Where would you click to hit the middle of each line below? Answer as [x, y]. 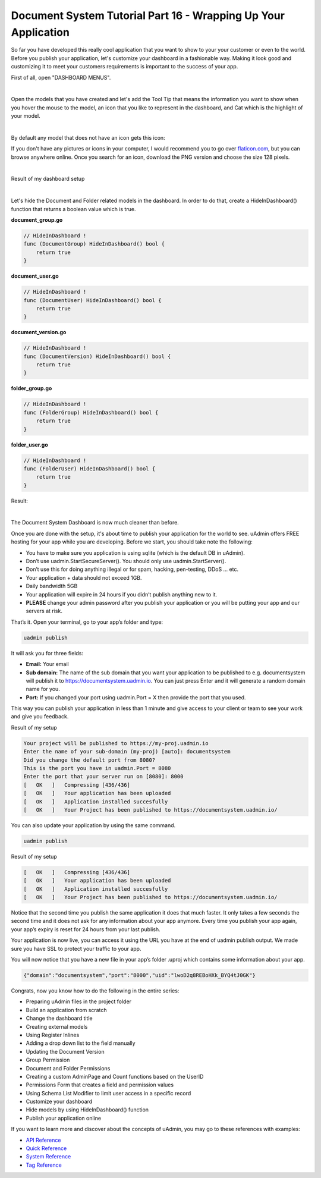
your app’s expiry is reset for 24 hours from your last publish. [86, 929]
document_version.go [39, 332]
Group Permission [48, 1060]
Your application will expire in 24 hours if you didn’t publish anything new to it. [122, 594]
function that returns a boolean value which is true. [73, 209]
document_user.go [35, 276]
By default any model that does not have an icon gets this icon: [88, 137]
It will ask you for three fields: [47, 653]
